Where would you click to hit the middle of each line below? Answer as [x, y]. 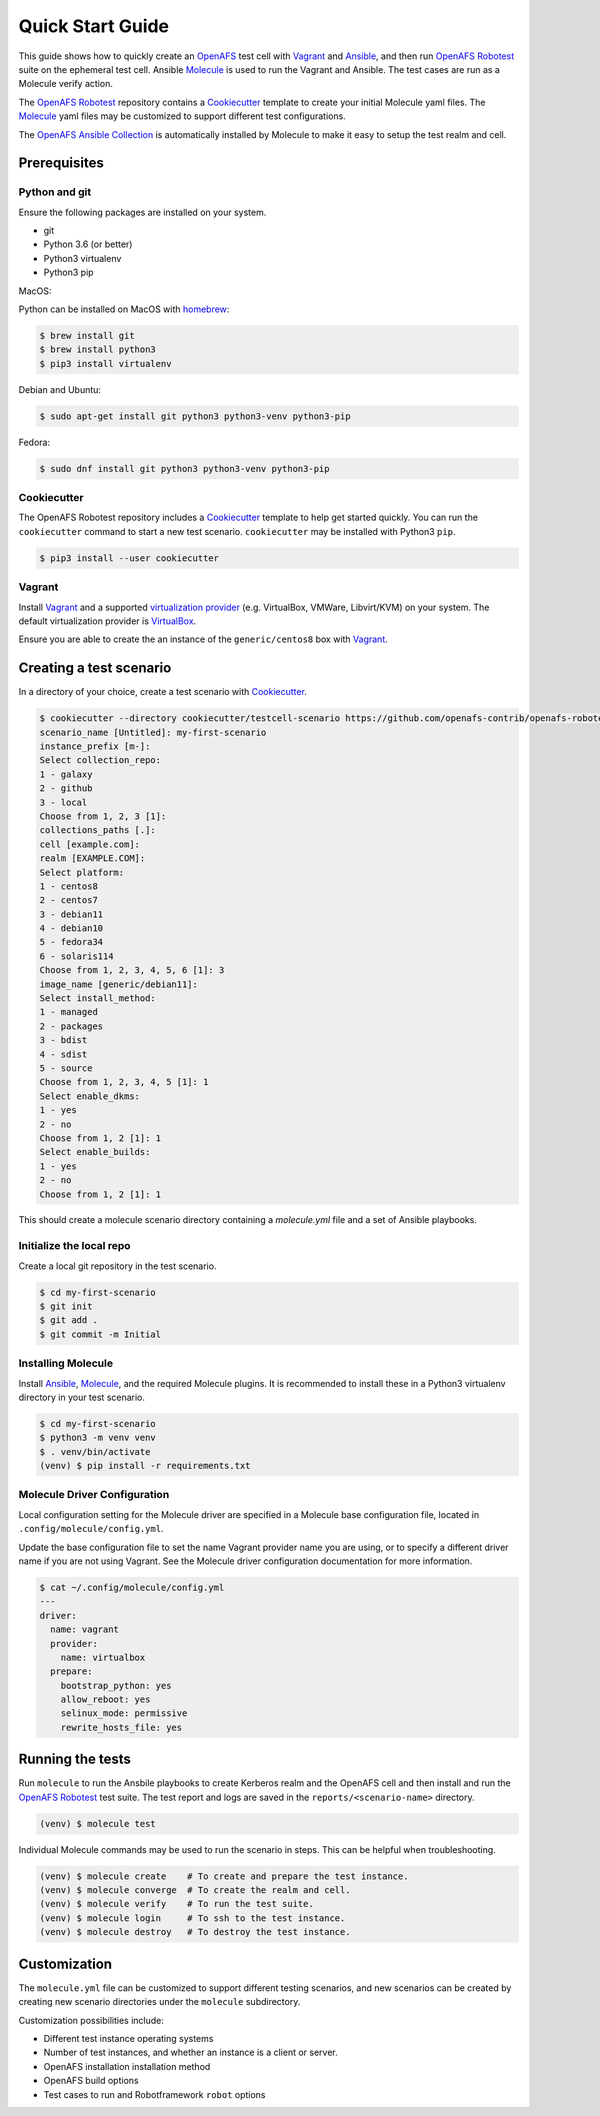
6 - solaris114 [76, 956]
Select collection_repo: [100, 760]
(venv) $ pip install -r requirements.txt [145, 1466]
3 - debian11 [71, 914]
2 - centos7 [69, 900]
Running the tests [75, 1759]
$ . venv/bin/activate [95, 1451]
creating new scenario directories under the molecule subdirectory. [159, 2002]
